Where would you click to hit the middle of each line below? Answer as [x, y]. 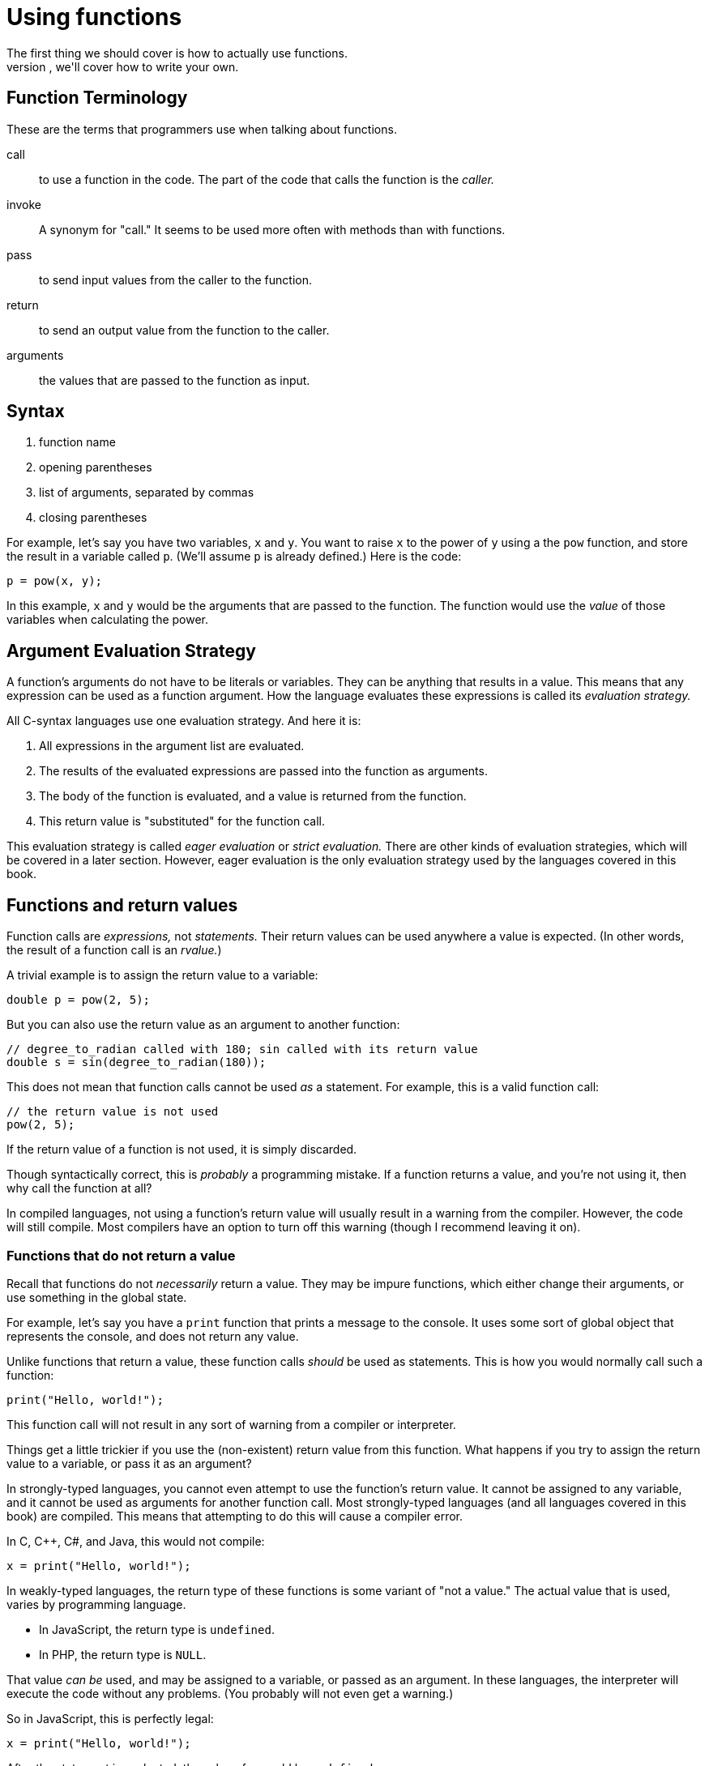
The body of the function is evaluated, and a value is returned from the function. [253, 796]
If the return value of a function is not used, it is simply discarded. [182, 1150]
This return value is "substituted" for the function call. [182, 821]
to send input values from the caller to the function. [176, 279]
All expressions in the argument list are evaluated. [172, 746]
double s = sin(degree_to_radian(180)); [137, 1062]
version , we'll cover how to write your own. [123, 66]
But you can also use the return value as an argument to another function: [203, 1025]
